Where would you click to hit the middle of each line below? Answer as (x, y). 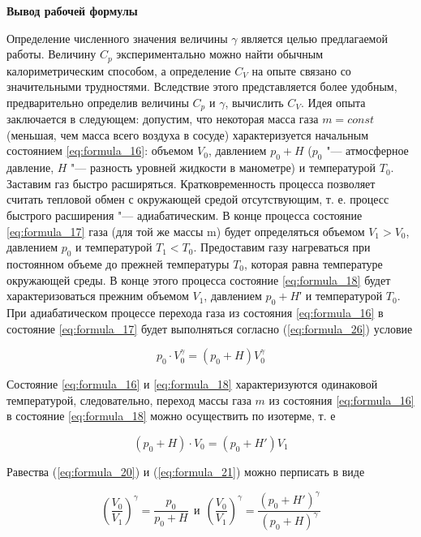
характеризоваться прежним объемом (98, 296)
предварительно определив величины (98, 102)
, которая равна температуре (314, 264)
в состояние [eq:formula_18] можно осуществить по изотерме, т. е (171, 416)
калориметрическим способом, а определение (119, 70)
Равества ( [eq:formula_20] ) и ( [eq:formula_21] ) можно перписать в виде (186, 471)
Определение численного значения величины (117, 38)
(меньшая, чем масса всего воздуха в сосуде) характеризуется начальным (188, 134)
